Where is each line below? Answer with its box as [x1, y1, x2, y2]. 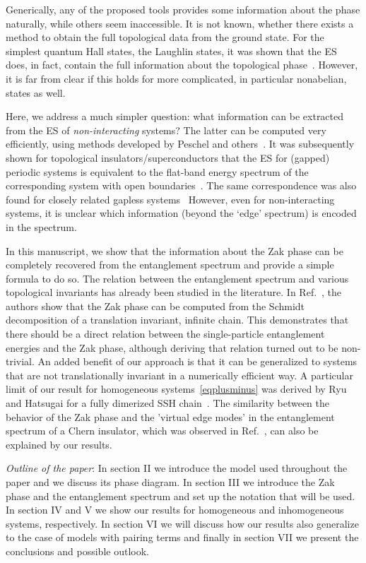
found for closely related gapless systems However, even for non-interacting [6, 191, 335, 206]
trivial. [6, 354, 35, 369]
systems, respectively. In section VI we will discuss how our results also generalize [6, 516, 359, 531]
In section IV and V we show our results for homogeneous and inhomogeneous [6, 502, 344, 517]
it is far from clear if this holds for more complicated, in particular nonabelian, [6, 71, 347, 85]
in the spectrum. [6, 219, 77, 234]
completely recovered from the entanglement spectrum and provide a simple [6, 257, 334, 272]
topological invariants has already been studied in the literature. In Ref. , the [6, 285, 342, 300]
